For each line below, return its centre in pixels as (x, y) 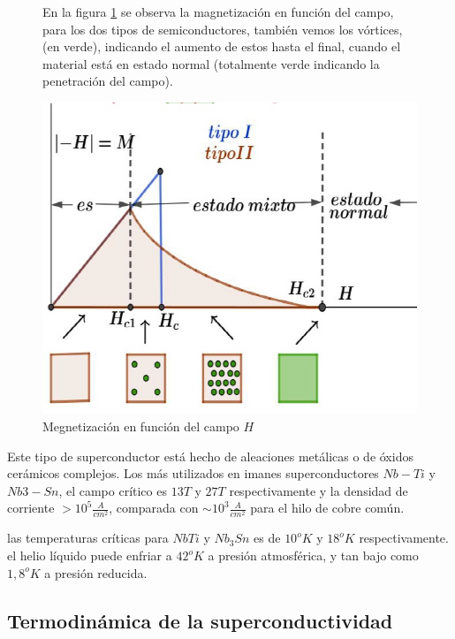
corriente (31, 508)
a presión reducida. (96, 572)
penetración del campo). (108, 81)
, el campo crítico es (113, 490)
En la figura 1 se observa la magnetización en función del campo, (218, 11)
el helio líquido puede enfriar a (90, 555)
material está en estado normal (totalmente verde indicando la (211, 63)
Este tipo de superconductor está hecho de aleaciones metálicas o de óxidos (210, 456)
